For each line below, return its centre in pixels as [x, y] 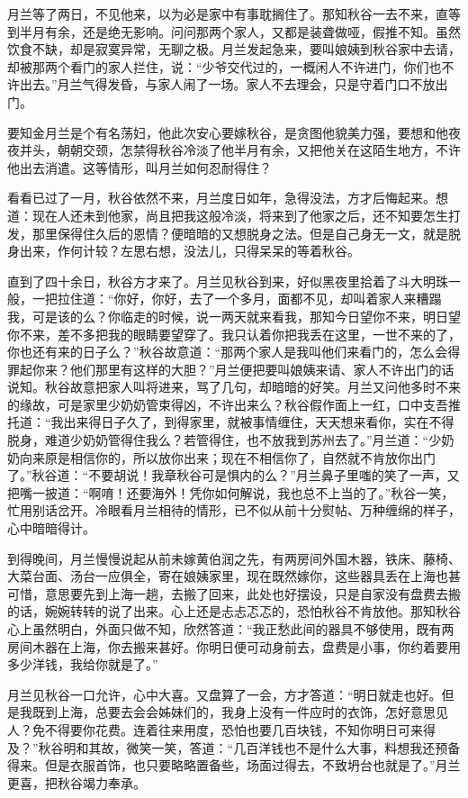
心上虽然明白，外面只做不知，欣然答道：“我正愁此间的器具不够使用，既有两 [231, 629]
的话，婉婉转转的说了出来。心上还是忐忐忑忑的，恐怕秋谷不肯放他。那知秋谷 [234, 611]
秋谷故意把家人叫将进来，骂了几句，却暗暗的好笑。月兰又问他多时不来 [252, 387]
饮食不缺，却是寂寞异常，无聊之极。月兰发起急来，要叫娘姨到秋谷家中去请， [234, 49]
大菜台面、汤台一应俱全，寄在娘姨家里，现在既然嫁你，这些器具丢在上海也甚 [234, 576]
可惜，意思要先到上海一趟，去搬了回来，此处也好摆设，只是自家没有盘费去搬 [234, 593]
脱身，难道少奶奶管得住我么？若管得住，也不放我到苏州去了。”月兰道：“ [218, 440]
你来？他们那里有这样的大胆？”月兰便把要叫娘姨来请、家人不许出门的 [237, 369]
